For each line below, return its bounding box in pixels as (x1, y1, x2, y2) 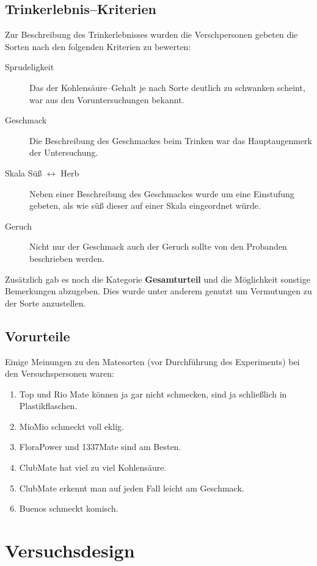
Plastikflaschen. (19, 399, 78, 412)
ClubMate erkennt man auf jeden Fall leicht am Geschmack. (19, 481, 244, 494)
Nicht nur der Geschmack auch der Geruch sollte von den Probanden (29, 240, 287, 253)
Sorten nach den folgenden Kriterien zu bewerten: (5, 40, 191, 53)
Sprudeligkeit (5, 60, 54, 73)
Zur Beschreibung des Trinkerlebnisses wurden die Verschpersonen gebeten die (5, 28, 298, 41)
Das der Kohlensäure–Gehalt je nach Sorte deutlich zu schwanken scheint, (29, 81, 305, 93)
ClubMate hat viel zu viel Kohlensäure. (19, 461, 167, 474)
